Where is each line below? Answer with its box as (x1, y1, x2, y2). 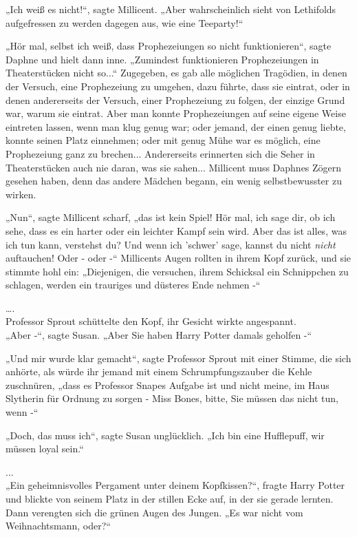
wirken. (6, 187, 36, 201)
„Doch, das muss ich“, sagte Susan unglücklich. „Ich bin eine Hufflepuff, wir (6, 428, 325, 442)
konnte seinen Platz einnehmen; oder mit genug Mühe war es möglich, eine (6, 133, 321, 147)
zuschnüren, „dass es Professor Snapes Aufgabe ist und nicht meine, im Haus (6, 377, 329, 392)
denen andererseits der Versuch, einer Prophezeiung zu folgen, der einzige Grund (6, 92, 345, 107)
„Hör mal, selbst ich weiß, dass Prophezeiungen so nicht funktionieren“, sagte (6, 39, 332, 53)
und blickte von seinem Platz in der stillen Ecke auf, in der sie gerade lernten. (6, 492, 334, 505)
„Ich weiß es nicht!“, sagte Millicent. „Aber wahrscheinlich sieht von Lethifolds (6, 2, 336, 16)
